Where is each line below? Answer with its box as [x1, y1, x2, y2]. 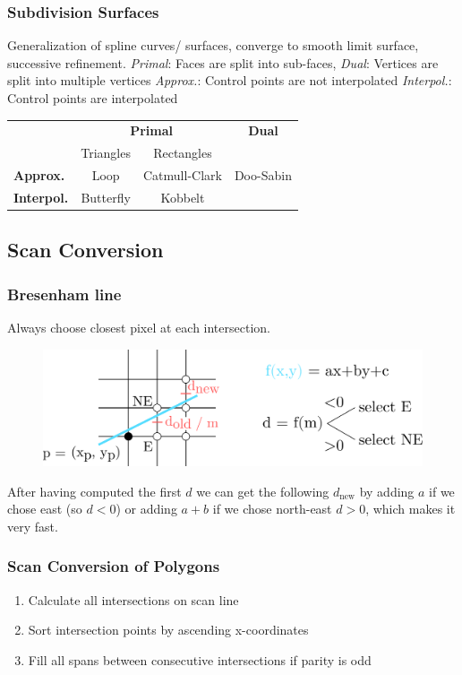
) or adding [115, 499, 177, 518]
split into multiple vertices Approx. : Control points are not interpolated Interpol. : [7, 71, 452, 90]
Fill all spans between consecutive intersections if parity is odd [28, 650, 372, 669]
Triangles [81, 143, 131, 162]
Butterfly [81, 187, 131, 206]
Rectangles [153, 143, 212, 162]
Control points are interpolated [7, 89, 178, 107]
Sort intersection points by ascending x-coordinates [28, 620, 309, 639]
